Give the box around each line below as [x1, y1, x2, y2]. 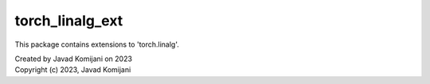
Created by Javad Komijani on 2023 [14, 54, 133, 63]
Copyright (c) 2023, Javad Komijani [14, 65, 131, 74]
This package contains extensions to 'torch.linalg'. [14, 40, 179, 49]
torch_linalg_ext [14, 12, 123, 29]
